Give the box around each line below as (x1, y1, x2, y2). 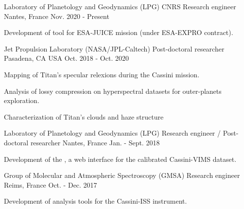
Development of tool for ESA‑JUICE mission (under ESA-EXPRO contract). (4, 27, 233, 37)
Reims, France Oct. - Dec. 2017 (4, 179, 97, 190)
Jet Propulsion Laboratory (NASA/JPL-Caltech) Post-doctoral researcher (4, 43, 225, 53)
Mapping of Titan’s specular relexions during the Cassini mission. (4, 69, 200, 79)
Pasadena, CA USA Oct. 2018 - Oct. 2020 (4, 53, 129, 63)
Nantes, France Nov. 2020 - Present (4, 11, 109, 21)
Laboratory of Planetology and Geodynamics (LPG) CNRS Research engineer (4, 1, 236, 11)
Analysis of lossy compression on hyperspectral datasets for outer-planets (4, 86, 222, 96)
